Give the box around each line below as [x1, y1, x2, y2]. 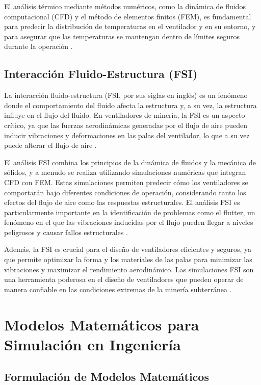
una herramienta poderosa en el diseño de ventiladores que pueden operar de [4, 274, 244, 285]
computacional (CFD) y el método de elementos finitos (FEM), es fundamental [4, 11, 251, 21]
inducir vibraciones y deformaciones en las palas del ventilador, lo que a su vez [4, 130, 250, 140]
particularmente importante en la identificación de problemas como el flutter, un [4, 207, 255, 217]
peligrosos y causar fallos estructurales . [4, 226, 128, 237]
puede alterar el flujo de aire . [4, 140, 97, 150]
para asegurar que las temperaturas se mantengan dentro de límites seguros [4, 31, 240, 41]
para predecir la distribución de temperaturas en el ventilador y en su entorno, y [4, 21, 256, 32]
